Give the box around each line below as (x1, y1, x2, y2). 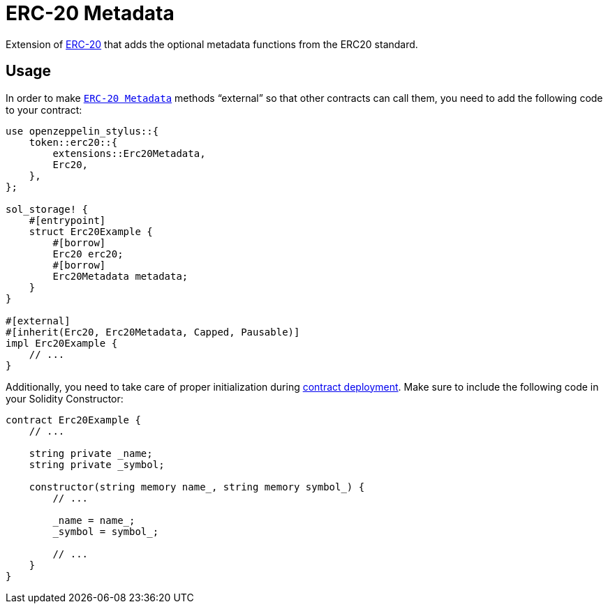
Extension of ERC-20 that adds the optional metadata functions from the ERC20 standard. (6, 38, 418, 50)
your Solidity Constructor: (6, 392, 124, 405)
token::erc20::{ (29, 136, 118, 148)
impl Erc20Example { (6, 337, 118, 349)
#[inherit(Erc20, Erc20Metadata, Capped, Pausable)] (6, 326, 300, 338)
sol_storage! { (6, 203, 89, 215)
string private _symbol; (29, 458, 165, 470)
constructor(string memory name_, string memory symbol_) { (29, 481, 365, 493)
